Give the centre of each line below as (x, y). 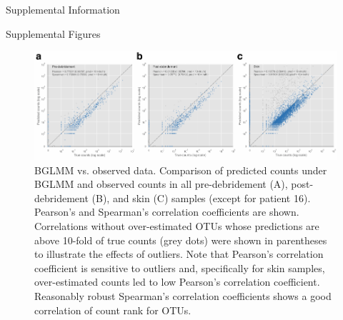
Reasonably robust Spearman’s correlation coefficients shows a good (183, 296)
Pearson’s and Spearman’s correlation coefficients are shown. (167, 212)
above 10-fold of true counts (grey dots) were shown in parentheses (181, 240)
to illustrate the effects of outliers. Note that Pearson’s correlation (179, 254)
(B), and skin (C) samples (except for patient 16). (201, 197)
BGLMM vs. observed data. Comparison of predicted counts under (181, 170)
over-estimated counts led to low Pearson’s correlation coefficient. (177, 282)
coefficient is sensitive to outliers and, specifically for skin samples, (180, 267)
